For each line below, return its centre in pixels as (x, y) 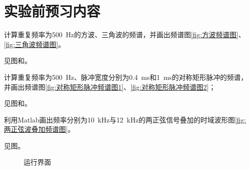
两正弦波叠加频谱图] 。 (39, 129)
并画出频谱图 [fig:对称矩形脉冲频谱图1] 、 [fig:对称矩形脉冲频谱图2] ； (110, 86)
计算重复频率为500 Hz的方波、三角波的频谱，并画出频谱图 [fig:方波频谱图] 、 (125, 35)
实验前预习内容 (52, 11)
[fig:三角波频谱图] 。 (35, 44)
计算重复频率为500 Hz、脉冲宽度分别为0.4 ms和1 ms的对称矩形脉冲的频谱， (126, 77)
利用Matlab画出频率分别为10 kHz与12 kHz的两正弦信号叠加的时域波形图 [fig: (125, 119)
